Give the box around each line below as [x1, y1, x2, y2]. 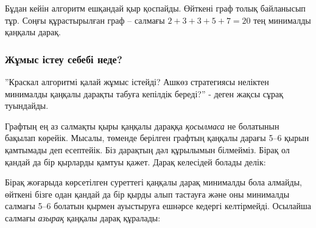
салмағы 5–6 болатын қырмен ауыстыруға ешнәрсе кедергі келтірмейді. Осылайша [5, 199, 311, 212]
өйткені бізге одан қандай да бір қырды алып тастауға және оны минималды [5, 187, 290, 200]
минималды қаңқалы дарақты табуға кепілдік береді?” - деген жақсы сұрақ [5, 87, 283, 100]
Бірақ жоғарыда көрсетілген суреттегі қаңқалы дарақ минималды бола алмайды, [5, 176, 302, 188]
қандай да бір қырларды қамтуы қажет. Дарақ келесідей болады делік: [5, 155, 266, 168]
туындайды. [5, 99, 49, 112]
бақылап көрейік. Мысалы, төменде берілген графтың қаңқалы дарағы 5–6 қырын [5, 131, 309, 144]
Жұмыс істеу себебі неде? [5, 51, 122, 66]
